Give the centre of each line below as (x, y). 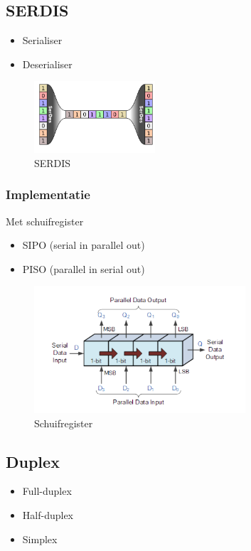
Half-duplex (48, 515)
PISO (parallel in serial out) (84, 268)
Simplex (40, 539)
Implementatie (48, 194)
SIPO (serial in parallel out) (84, 245)
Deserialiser (47, 64)
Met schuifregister (45, 221)
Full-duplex (47, 491)
